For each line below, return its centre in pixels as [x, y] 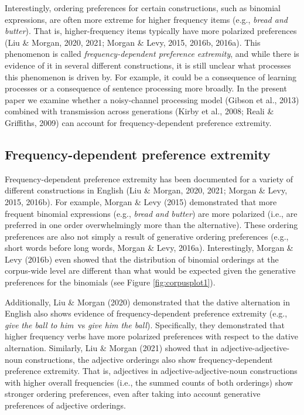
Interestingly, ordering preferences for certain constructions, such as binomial [143, 8]
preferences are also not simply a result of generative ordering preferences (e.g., [147, 236]
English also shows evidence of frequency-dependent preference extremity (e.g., [146, 313]
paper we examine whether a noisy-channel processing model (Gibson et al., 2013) [152, 99]
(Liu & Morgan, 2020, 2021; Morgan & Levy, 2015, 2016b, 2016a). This [133, 42]
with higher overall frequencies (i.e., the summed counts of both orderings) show [149, 382]
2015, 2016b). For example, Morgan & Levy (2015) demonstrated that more [141, 201]
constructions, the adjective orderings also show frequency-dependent [149, 359]
